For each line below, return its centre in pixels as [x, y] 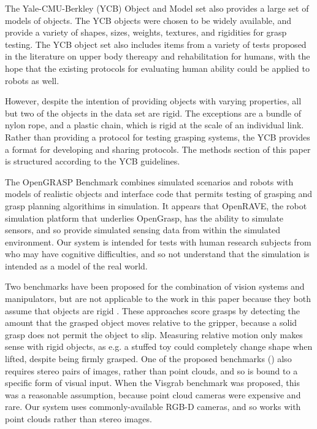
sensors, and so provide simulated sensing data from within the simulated [143, 230]
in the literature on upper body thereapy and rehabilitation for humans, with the [158, 56]
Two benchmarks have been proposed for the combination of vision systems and [155, 286]
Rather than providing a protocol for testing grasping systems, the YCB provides [158, 137]
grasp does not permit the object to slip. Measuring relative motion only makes [154, 334]
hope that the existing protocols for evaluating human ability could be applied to [157, 68]
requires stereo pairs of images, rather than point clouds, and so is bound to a [151, 370]
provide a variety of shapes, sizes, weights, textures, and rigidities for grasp [146, 32]
